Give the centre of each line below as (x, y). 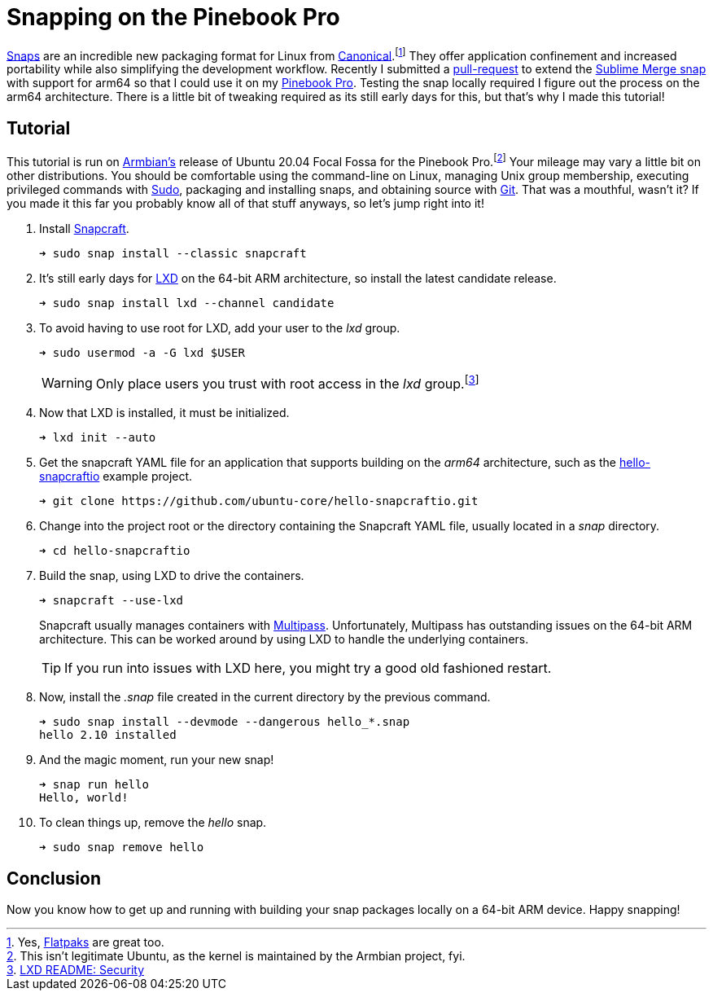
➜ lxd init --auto (98, 438)
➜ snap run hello (94, 785)
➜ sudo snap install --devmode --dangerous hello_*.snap (225, 722)
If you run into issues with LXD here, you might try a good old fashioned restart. (308, 668)
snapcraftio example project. (116, 477)
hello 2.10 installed (108, 735)
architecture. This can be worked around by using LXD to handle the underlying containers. (284, 639)
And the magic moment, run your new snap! (157, 760)
